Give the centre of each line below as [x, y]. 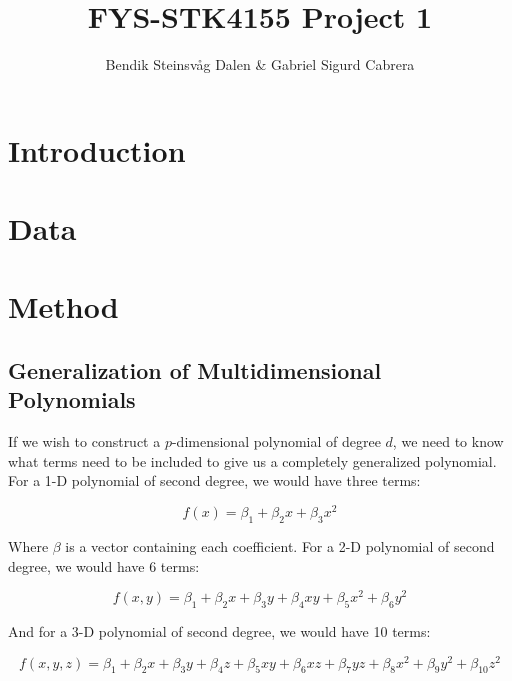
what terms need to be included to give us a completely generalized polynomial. [252, 460]
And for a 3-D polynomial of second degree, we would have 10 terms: [219, 630]
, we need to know [448, 441]
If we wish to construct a [84, 441]
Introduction [97, 149]
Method [63, 306]
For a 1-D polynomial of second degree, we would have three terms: [214, 480]
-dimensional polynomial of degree [276, 441]
